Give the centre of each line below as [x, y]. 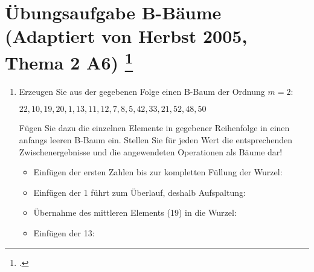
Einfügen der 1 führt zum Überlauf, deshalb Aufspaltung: [139, 192]
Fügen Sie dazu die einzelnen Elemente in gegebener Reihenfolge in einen [154, 128]
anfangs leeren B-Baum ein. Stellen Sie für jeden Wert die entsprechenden [155, 140]
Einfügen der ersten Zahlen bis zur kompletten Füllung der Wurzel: [158, 172]
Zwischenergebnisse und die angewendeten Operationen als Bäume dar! [151, 151]
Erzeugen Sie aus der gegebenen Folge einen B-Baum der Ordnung [142, 91]
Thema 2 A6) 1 [69, 61]
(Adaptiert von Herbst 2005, [126, 36]
